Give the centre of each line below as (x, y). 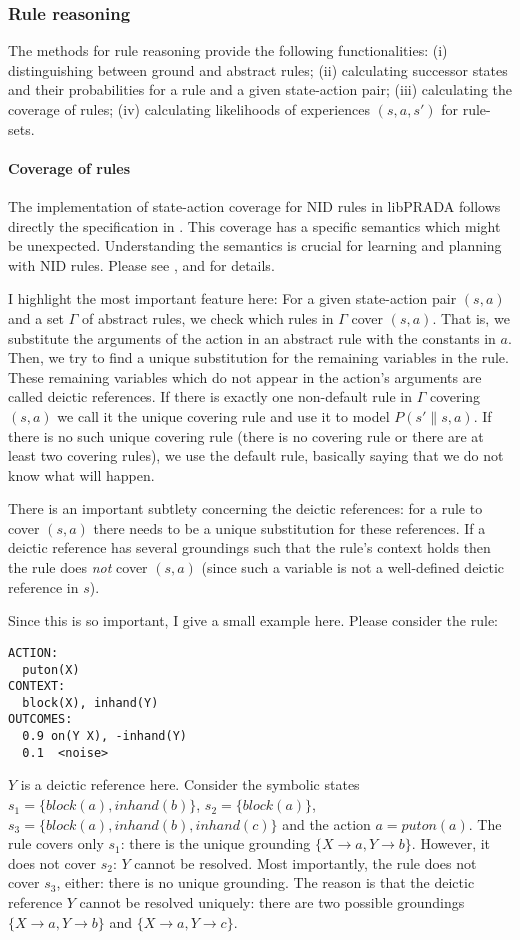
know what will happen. (81, 474)
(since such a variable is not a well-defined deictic (353, 567)
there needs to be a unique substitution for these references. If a (289, 527)
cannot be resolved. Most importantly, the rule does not (305, 862)
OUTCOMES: (40, 719)
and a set (36, 317)
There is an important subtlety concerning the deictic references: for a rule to (245, 508)
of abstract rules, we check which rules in (208, 317)
